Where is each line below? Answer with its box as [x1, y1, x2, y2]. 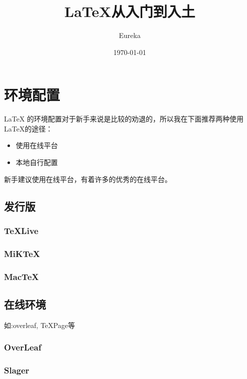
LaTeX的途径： [4, 123, 53, 133]
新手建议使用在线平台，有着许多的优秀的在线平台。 [4, 173, 172, 184]
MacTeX [4, 270, 39, 282]
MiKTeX [4, 247, 40, 259]
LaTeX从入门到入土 [64, 1, 195, 21]
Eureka [119, 30, 141, 40]
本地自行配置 [15, 157, 58, 167]
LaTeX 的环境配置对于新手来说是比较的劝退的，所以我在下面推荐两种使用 [4, 113, 244, 124]
